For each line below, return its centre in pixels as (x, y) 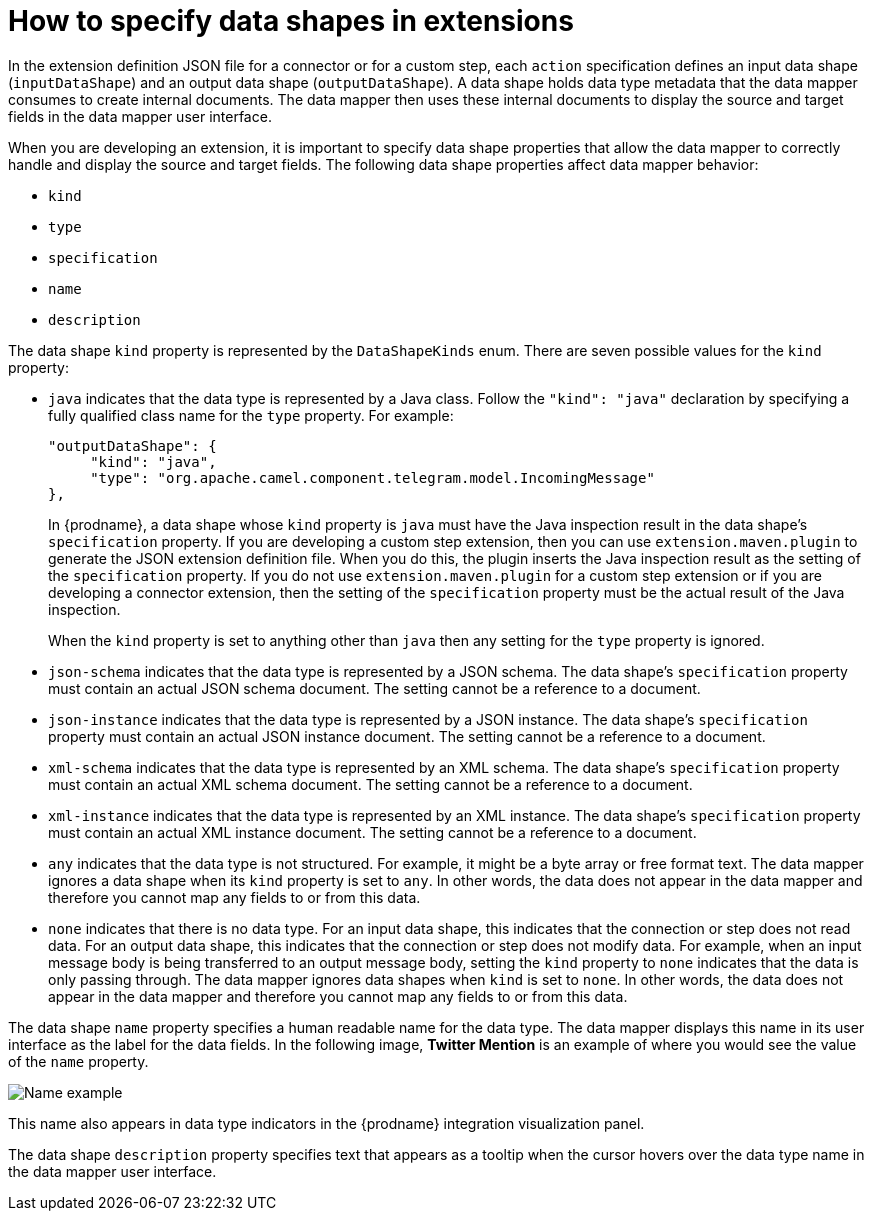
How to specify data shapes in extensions (291, 21)
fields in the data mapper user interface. (140, 116)
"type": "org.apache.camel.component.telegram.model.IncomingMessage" (372, 477)
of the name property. (78, 1061)
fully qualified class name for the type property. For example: (251, 415)
